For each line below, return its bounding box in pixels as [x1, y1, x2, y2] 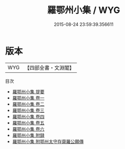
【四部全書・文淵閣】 [24, 64, 75, 71]
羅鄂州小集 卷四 [12, 113, 45, 120]
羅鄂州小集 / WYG [47, 4, 121, 16]
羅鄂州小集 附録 [12, 132, 45, 138]
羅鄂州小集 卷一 [12, 95, 45, 101]
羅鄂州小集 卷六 [12, 126, 45, 132]
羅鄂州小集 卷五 [12, 120, 45, 126]
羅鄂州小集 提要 [12, 88, 45, 95]
